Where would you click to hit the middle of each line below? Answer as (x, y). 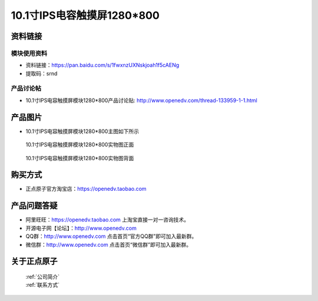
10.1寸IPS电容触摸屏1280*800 (85, 15)
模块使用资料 (29, 53)
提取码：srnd (42, 73)
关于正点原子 (34, 261)
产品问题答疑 (34, 206)
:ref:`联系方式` (43, 285)
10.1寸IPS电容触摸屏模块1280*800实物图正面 (80, 145)
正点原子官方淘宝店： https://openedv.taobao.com (86, 189)
